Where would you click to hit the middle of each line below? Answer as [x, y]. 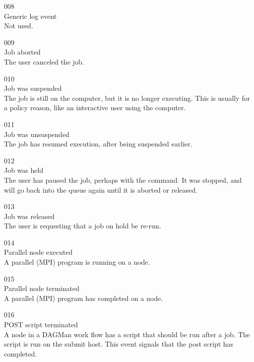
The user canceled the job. [44, 61]
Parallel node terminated [42, 288]
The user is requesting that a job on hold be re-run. [83, 226]
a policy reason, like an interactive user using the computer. [95, 108]
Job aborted [22, 52]
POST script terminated [41, 325]
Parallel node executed [38, 252]
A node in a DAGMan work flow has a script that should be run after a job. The [127, 334]
